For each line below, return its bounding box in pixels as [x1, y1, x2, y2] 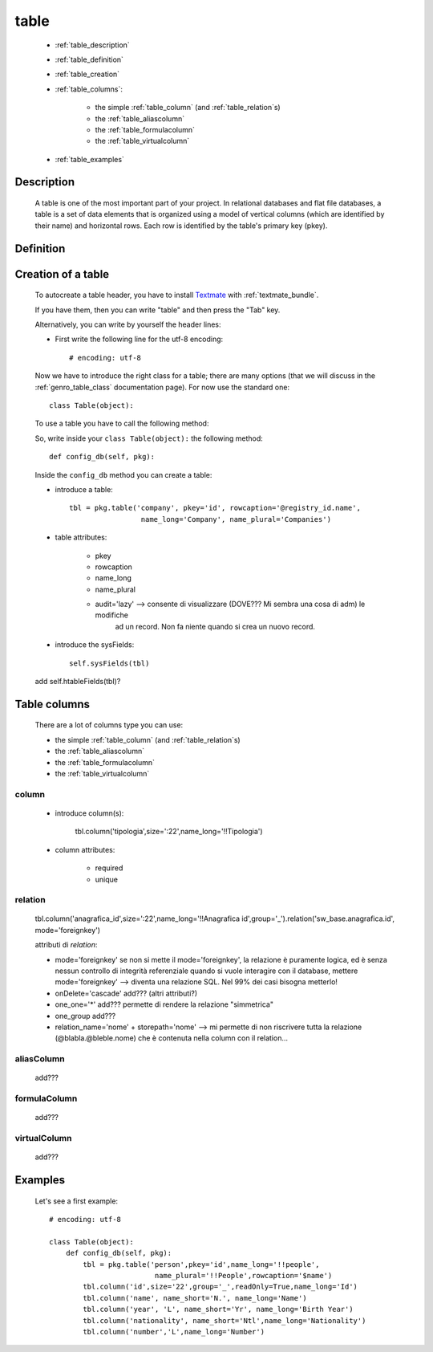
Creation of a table [14, 267, 110, 281]
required [95, 863, 123, 873]
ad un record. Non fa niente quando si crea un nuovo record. [115, 621, 316, 631]
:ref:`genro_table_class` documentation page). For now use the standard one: [34, 382, 290, 392]
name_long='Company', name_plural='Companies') [140, 515, 332, 523]
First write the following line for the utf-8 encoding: [55, 334, 224, 344]
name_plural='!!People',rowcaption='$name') [154, 1271, 333, 1280]
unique [95, 874, 118, 884]
